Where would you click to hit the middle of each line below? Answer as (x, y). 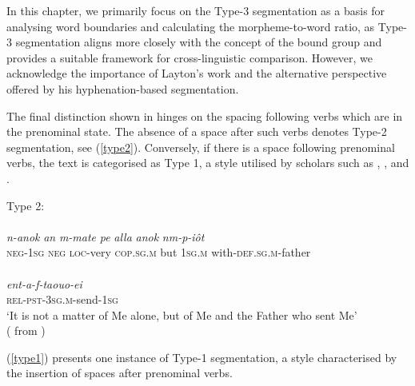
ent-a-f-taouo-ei (44, 283)
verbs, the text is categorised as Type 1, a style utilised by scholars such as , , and (208, 163)
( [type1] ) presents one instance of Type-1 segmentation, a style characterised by (202, 357)
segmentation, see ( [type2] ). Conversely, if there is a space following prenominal (201, 147)
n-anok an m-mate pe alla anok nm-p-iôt (106, 236)
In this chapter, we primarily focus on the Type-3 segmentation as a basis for (196, 10)
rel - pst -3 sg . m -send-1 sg (62, 299)
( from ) (26, 330)
